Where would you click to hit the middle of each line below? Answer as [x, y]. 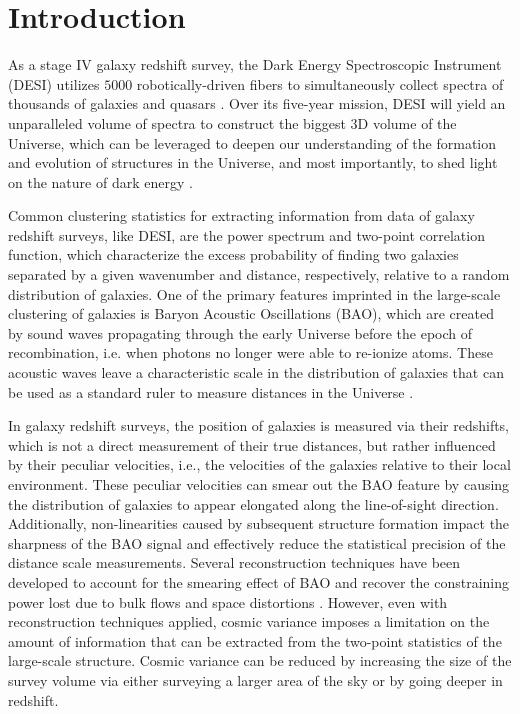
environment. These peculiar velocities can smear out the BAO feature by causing [259, 484]
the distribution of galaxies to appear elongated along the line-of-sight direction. [253, 503]
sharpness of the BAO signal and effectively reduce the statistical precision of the [257, 542]
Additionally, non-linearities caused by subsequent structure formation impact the [259, 523]
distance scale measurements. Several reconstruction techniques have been [234, 562]
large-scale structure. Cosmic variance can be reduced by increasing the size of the [260, 660]
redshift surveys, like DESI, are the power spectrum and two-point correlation [246, 234]
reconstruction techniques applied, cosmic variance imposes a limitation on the [249, 621]
